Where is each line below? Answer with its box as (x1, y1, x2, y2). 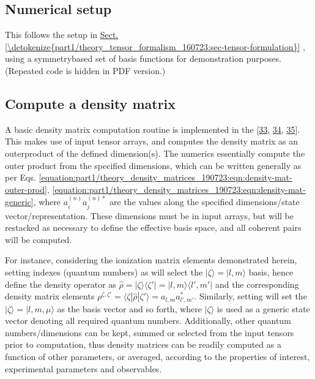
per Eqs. (5, 171, 36, 184)
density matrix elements (5, 290, 95, 302)
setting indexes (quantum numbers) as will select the (5, 266, 203, 279)
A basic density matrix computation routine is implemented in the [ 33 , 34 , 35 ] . (5, 122, 300, 135)
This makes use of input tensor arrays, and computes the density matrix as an (5, 135, 298, 148)
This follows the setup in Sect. (5, 28, 119, 41)
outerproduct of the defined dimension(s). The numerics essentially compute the (5, 146, 305, 159)
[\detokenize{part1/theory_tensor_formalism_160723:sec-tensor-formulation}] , (5, 40, 305, 53)
